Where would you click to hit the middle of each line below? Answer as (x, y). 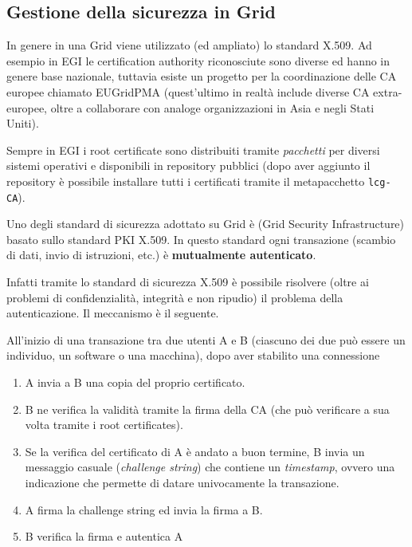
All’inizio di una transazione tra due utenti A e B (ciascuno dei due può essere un (206, 339)
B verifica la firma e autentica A (104, 536)
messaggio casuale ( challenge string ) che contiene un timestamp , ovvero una (210, 467)
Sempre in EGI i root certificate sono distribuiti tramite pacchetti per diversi (193, 150)
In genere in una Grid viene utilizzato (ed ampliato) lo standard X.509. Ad (189, 45)
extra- (388, 91)
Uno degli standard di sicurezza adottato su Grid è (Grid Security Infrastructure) (206, 224)
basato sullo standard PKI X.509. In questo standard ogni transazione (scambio (201, 239)
